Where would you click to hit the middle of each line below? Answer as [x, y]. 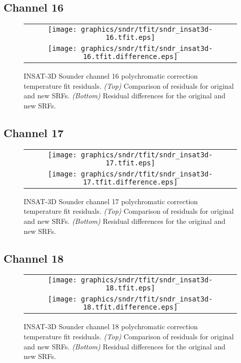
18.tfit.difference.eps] [130, 307]
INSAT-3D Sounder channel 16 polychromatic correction [111, 76]
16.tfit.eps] [130, 38]
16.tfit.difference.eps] [130, 57]
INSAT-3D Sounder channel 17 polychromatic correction [111, 201]
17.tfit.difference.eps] [130, 182]
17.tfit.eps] [130, 163]
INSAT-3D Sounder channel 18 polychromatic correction [111, 326]
